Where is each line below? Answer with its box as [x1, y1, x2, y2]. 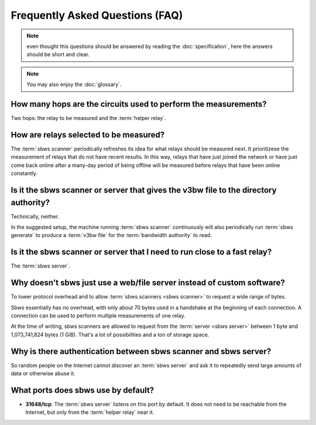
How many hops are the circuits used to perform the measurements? [11, 99, 267, 109]
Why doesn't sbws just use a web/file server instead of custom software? [11, 278, 285, 288]
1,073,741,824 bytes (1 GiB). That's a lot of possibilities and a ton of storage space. [11, 331, 209, 338]
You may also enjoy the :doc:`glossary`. [26, 81, 122, 88]
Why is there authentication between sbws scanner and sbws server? [11, 346, 272, 357]
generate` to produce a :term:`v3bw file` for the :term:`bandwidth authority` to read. [11, 232, 212, 239]
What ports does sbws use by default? [11, 385, 154, 395]
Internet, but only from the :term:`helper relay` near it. [25, 409, 154, 416]
